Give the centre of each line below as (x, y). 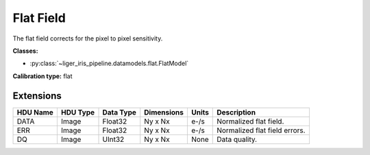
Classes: (25, 51)
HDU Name (35, 112)
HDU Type (78, 112)
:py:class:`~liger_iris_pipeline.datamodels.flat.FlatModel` (109, 63)
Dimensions (164, 112)
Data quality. (237, 139)
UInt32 (113, 139)
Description (236, 112)
